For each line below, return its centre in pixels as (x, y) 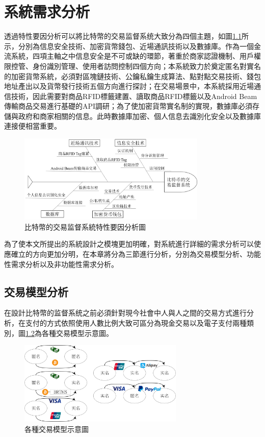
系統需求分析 (47, 11)
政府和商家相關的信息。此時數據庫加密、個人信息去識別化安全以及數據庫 (139, 116)
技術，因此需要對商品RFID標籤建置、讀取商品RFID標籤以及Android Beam (134, 96)
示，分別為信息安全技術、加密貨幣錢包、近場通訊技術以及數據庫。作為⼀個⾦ (132, 46)
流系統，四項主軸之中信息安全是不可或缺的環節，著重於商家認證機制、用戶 (129, 56)
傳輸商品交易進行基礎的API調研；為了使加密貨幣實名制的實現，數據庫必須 (128, 106)
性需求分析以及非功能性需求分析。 (61, 264)
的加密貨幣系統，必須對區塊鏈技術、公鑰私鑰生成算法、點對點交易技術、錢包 (132, 76)
